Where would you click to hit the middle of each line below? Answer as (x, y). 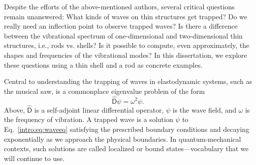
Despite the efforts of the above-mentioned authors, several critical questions (119, 6)
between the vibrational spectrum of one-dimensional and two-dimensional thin (123, 35)
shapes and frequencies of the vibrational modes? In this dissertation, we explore (126, 55)
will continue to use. (34, 158)
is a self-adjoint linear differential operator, (99, 109)
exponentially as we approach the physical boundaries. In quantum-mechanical (123, 139)
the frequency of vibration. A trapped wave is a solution (89, 119)
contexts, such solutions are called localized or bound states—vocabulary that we (126, 148)
